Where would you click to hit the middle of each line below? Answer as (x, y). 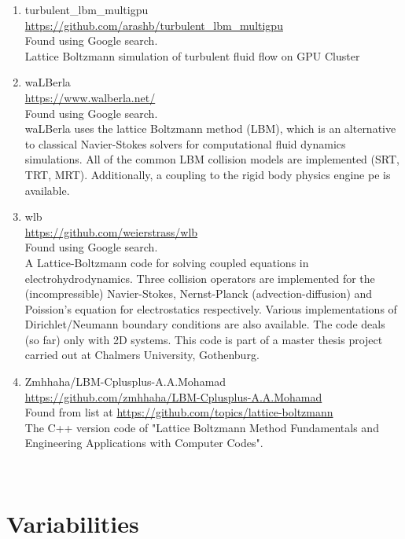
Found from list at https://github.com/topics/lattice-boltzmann (179, 412)
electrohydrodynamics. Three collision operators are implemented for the (200, 278)
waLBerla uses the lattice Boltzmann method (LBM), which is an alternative (210, 128)
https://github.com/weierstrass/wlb (111, 231)
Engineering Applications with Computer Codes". (144, 443)
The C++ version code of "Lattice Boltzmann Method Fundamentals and (202, 427)
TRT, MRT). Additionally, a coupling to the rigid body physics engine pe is (208, 174)
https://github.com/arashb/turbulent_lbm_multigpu (154, 25)
